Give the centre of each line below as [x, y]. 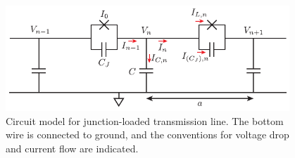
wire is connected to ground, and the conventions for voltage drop [147, 134]
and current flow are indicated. [72, 148]
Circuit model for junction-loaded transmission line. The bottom [145, 120]
